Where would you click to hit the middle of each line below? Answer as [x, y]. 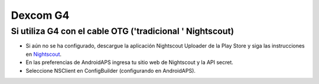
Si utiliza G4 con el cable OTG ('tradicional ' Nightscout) [123, 31]
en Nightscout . [44, 54]
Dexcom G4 [40, 15]
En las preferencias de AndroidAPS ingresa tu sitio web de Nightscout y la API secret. [129, 62]
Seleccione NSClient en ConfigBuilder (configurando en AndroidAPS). [111, 70]
